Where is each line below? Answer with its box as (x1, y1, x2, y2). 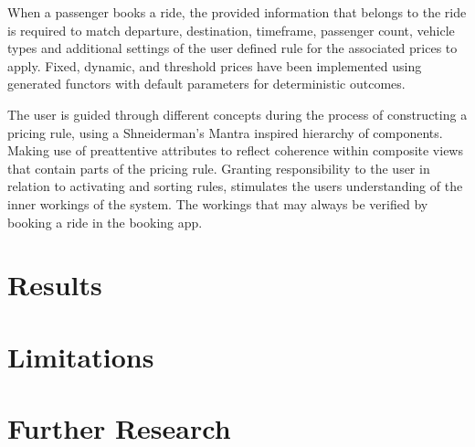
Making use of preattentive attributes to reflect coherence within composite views (7, 141, 463, 160)
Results (7, 266, 102, 303)
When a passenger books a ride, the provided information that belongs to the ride (7, 3, 467, 21)
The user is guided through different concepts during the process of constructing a (7, 104, 468, 123)
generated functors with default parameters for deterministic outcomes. (7, 74, 406, 93)
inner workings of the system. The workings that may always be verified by (7, 194, 428, 213)
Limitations (7, 337, 154, 375)
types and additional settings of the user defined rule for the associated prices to (7, 38, 458, 58)
